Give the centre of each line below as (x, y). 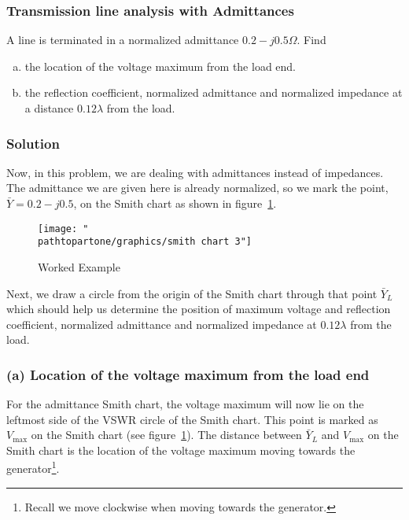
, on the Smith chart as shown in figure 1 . (175, 203)
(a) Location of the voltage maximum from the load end (188, 374)
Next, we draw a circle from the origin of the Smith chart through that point (192, 293)
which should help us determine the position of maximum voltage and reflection (199, 309)
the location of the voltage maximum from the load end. (160, 66)
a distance (49, 108)
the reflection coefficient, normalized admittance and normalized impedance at (214, 92)
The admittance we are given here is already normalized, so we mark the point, (197, 188)
